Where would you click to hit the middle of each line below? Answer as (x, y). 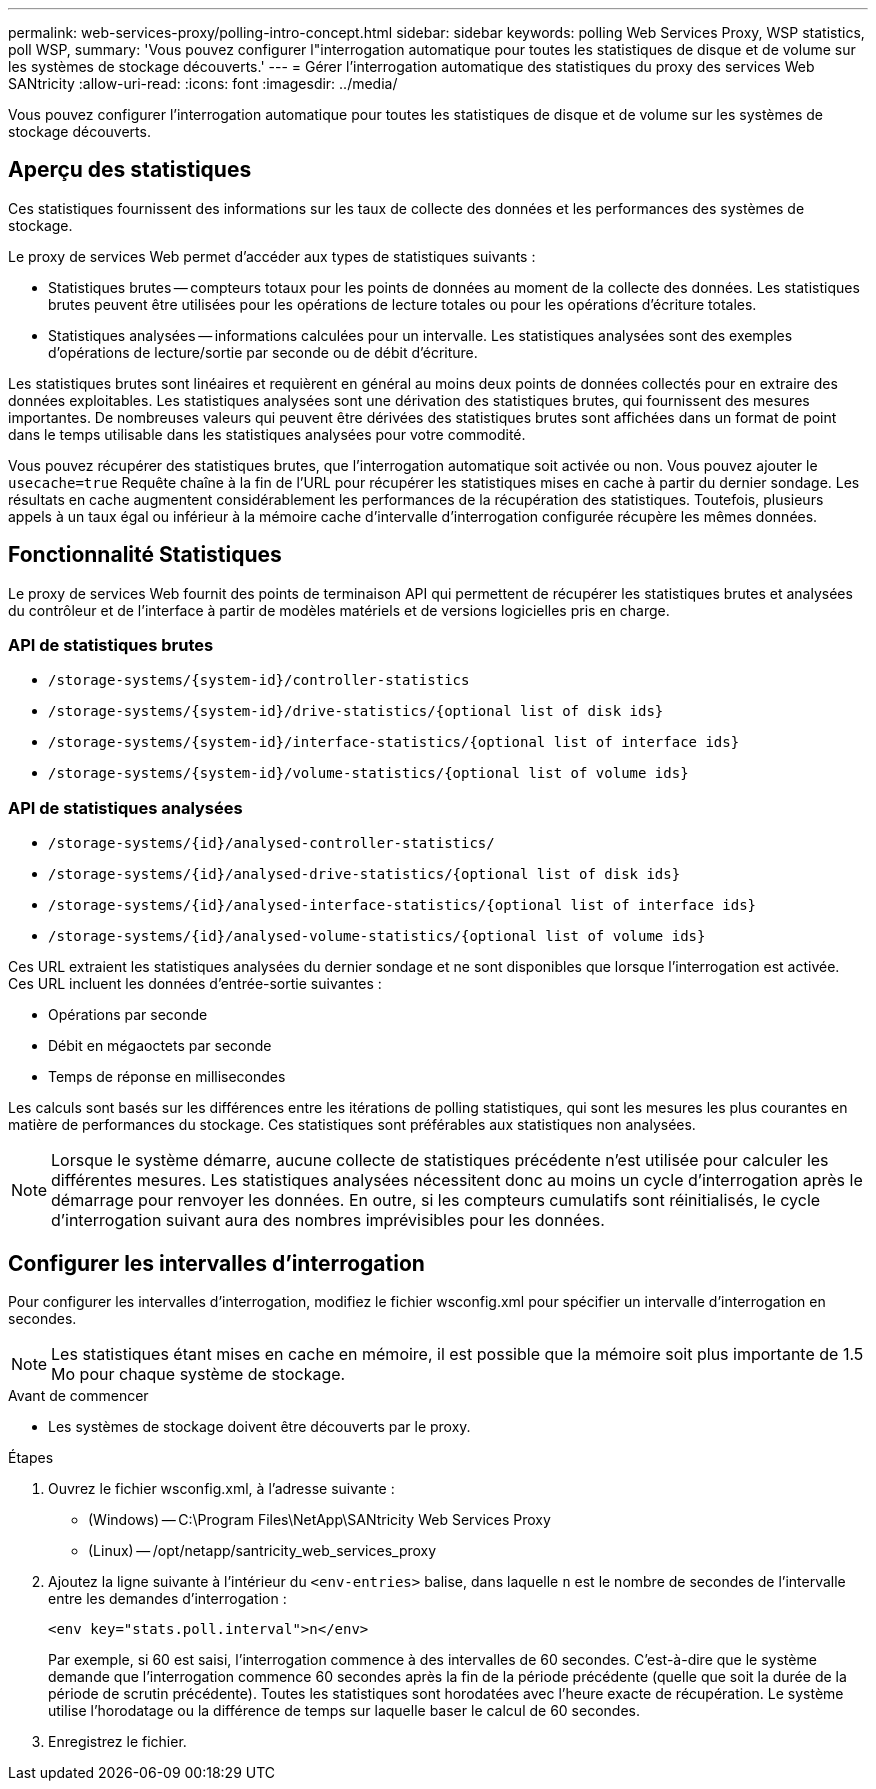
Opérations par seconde (128, 1015)
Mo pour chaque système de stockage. (198, 1374)
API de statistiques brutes (111, 645)
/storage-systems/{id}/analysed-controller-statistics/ (271, 843)
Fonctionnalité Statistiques (145, 555)
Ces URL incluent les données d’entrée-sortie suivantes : (195, 984)
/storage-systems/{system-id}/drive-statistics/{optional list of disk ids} (356, 711)
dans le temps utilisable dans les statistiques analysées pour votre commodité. (267, 434)
